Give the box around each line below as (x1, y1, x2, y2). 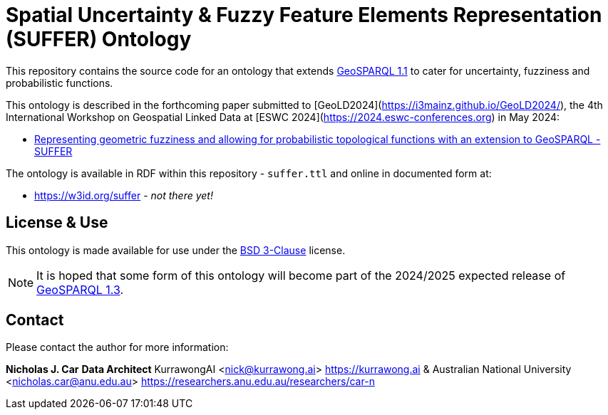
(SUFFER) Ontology (6, 27, 192, 51)
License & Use (6, 214, 108, 232)
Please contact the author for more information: (6, 341, 229, 354)
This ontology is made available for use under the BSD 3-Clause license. (6, 243, 346, 256)
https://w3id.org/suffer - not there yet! (34, 189, 213, 201)
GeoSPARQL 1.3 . (36, 282, 124, 297)
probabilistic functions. (6, 76, 113, 89)
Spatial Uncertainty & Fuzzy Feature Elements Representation (6, 3, 602, 27)
